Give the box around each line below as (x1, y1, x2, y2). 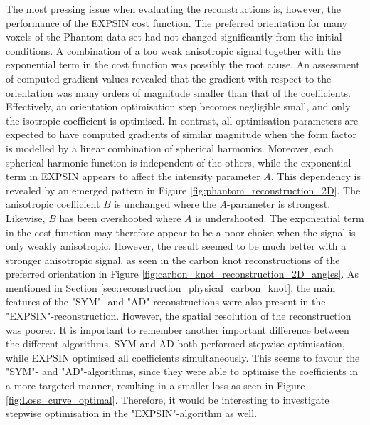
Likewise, (6, 210, 46, 225)
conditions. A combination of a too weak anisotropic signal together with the (6, 43, 341, 58)
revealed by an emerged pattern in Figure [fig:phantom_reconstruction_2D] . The (6, 182, 361, 197)
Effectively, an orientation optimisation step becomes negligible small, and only (6, 99, 351, 114)
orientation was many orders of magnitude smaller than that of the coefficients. (6, 85, 351, 100)
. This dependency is (270, 169, 361, 184)
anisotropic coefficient (6, 196, 100, 211)
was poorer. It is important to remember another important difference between (6, 322, 349, 337)
